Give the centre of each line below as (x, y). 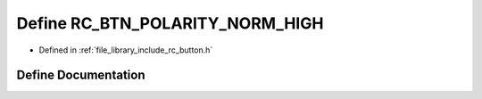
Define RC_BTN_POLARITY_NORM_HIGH (170, 23)
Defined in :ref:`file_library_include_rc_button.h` (126, 50)
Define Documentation (81, 75)
